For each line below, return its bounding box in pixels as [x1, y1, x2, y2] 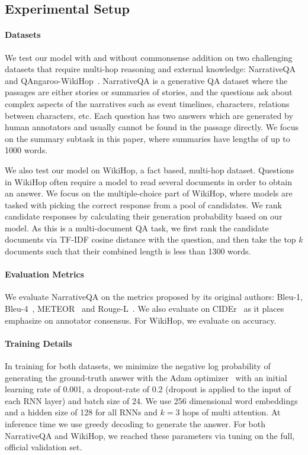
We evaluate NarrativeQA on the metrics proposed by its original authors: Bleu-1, [5, 291, 303, 303]
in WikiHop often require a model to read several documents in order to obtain [5, 175, 292, 188]
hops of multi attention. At [182, 406, 281, 418]
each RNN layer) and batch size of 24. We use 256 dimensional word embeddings [5, 394, 298, 406]
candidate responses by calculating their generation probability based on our [5, 210, 283, 222]
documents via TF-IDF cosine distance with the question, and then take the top [5, 233, 296, 246]
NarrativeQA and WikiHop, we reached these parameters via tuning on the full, [5, 429, 295, 441]
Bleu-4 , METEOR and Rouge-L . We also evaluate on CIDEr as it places [5, 302, 284, 315]
